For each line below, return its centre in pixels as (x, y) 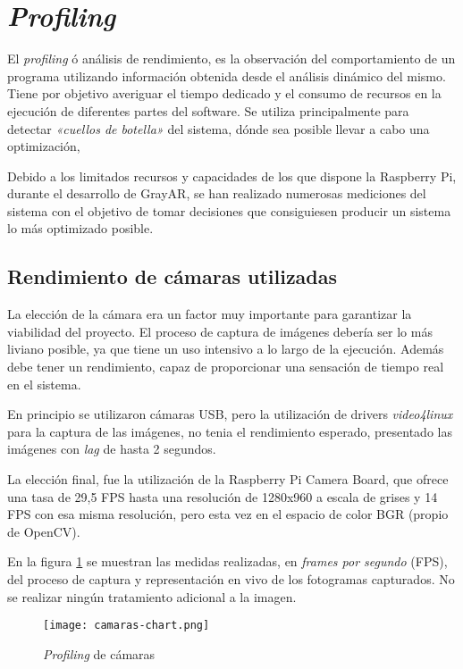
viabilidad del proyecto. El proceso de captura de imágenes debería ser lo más (220, 331)
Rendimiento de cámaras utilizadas (173, 276)
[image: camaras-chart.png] (126, 626)
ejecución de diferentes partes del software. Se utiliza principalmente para (208, 110)
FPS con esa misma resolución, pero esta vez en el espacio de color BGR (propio (228, 514)
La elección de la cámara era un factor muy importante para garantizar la (210, 314)
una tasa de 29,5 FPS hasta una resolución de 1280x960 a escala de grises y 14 (223, 496)
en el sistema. (44, 384)
